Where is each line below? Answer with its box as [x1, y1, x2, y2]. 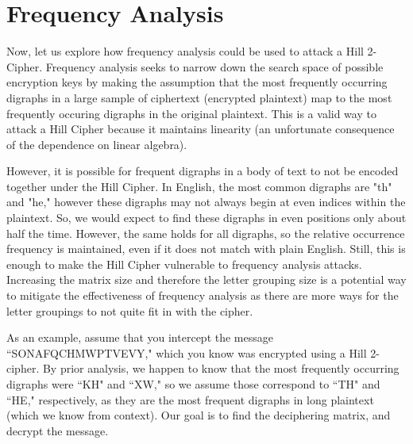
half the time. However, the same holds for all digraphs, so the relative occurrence [6, 224, 405, 241]
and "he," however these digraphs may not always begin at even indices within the [6, 193, 406, 210]
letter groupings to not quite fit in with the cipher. [6, 302, 253, 319]
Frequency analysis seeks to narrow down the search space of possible [45, 58, 384, 75]
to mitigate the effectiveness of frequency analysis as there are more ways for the [6, 287, 399, 304]
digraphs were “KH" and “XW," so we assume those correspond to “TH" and [6, 376, 380, 392]
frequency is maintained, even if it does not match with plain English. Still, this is [6, 240, 406, 257]
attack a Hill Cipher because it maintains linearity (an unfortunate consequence [6, 121, 395, 137]
